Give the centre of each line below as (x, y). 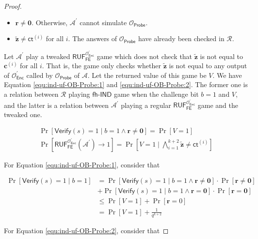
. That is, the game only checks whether (101, 66)
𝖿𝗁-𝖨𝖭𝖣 (102, 95)
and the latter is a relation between (56, 105)
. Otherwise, (50, 22)
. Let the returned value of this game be (147, 75)
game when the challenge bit (156, 94)
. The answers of (93, 38)
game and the (218, 105)
